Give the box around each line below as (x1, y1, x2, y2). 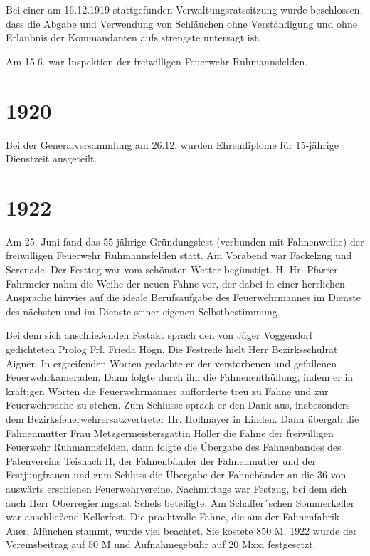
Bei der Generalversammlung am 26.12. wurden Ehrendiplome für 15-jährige (6, 137, 339, 152)
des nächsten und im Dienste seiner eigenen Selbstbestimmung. (6, 303, 280, 318)
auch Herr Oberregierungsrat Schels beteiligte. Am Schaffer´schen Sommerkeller (6, 495, 355, 510)
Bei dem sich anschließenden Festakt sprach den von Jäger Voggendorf (6, 327, 313, 342)
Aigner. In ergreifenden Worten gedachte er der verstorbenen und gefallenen (6, 355, 337, 370)
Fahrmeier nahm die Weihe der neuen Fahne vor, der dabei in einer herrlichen (6, 276, 345, 290)
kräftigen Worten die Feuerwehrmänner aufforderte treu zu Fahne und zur (6, 383, 329, 398)
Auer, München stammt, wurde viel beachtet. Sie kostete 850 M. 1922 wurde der (6, 523, 357, 537)
